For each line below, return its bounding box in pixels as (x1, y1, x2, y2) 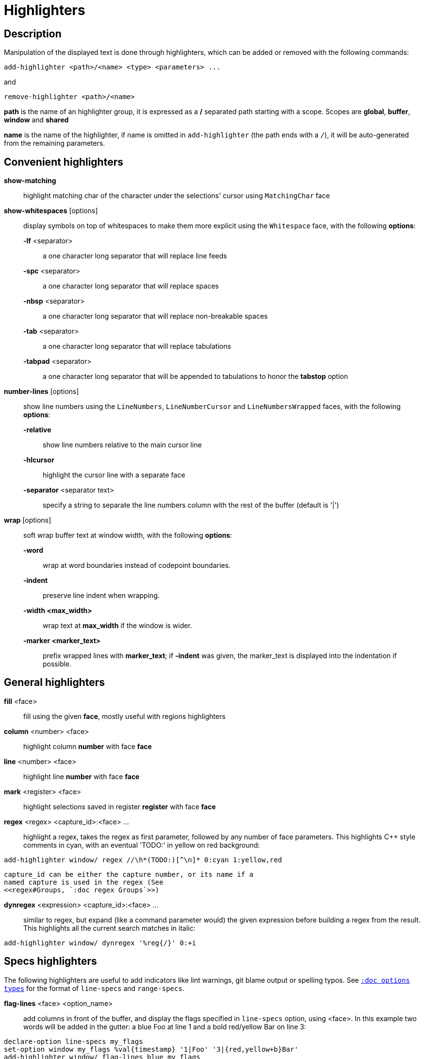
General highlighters (4, 676, 105, 689)
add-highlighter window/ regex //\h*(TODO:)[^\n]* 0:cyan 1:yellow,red (4, 855, 282, 864)
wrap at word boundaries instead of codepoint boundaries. (43, 561, 231, 570)
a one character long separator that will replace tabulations (43, 342, 231, 351)
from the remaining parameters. (4, 139, 105, 148)
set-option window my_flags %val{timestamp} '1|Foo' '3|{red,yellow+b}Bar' (4, 1045, 298, 1053)
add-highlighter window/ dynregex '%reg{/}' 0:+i (4, 939, 196, 947)
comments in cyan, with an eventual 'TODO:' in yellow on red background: (23, 840, 260, 849)
